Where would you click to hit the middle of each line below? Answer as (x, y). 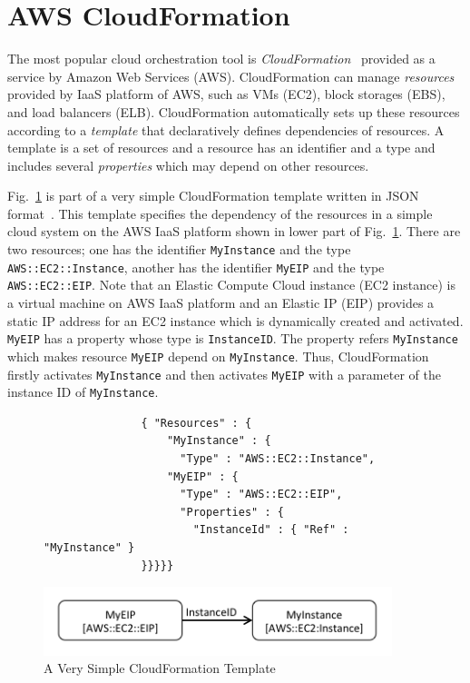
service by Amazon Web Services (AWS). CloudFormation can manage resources (231, 76)
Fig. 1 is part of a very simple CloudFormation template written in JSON (213, 196)
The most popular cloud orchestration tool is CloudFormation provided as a (221, 59)
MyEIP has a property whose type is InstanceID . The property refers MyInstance (233, 338)
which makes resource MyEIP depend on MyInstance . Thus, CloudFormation (218, 356)
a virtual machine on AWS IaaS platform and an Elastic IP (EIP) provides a (221, 303)
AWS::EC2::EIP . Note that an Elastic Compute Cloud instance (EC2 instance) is (231, 285)
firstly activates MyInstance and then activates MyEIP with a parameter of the (224, 374)
